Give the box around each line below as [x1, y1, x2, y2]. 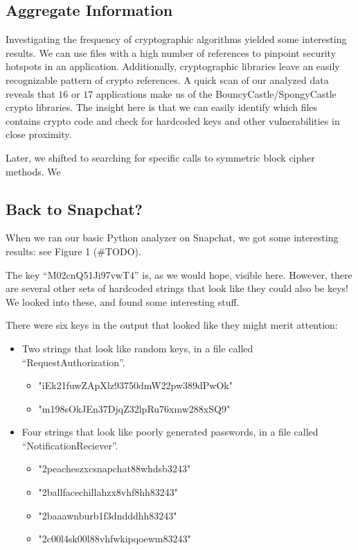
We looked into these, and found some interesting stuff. [6, 294, 240, 309]
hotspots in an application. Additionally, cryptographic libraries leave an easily [6, 59, 340, 74]
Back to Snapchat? [6, 198, 143, 219]
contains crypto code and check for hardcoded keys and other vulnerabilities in [6, 113, 340, 128]
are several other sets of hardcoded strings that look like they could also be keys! [6, 281, 348, 295]
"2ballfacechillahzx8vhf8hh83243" [38, 485, 179, 499]
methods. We [6, 164, 61, 178]
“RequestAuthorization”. [21, 354, 125, 369]
